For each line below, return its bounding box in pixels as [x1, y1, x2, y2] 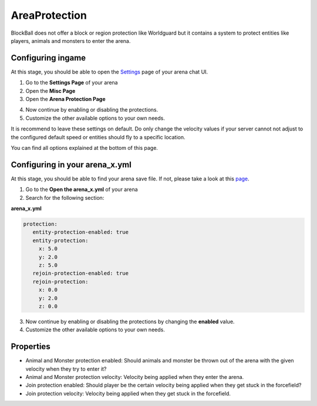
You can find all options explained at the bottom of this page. [11, 144, 158, 151]
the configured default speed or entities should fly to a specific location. [11, 133, 186, 140]
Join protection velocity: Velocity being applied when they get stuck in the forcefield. [25, 390, 231, 397]
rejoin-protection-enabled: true [32, 270, 129, 277]
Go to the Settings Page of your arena [25, 79, 118, 86]
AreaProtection [11, 9, 87, 22]
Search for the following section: [25, 194, 104, 201]
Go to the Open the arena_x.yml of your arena [25, 186, 138, 193]
